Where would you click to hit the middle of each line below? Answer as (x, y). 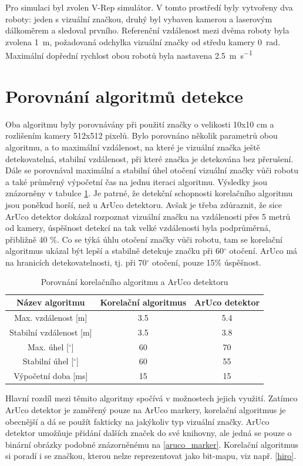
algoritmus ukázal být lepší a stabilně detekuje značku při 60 (115, 251)
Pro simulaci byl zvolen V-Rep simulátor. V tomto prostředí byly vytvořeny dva (149, 7)
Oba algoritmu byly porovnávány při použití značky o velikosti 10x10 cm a (140, 124)
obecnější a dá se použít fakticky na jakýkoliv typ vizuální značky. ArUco (137, 421)
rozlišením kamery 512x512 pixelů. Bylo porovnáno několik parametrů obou (142, 135)
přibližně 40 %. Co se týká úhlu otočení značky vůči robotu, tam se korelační (144, 239)
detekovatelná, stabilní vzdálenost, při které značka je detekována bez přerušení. (149, 158)
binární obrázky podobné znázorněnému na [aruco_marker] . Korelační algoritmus (152, 444)
